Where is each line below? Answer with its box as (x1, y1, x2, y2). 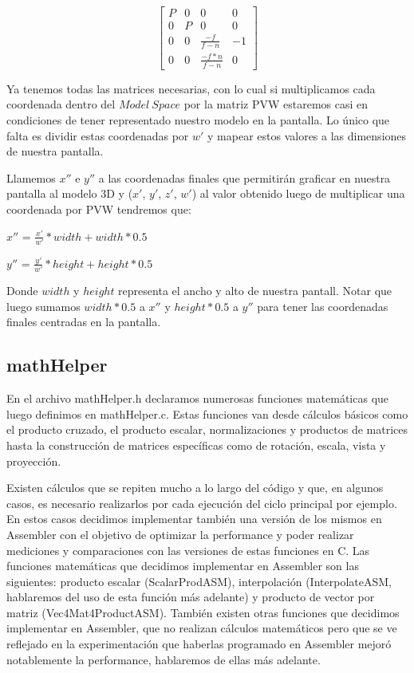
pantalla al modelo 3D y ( (6, 185, 133, 202)
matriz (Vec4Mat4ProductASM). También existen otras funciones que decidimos (6, 604, 400, 620)
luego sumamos (6, 297, 81, 314)
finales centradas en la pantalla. (6, 313, 161, 330)
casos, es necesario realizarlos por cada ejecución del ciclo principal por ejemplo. (6, 494, 397, 511)
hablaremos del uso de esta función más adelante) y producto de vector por (6, 588, 375, 605)
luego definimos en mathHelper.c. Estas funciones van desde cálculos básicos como (6, 405, 408, 422)
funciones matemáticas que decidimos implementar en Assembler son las (6, 557, 359, 574)
